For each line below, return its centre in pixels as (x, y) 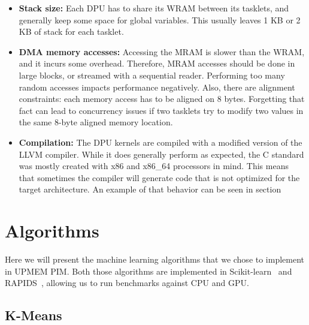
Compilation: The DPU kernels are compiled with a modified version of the (160, 142)
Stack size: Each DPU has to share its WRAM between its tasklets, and (154, 8)
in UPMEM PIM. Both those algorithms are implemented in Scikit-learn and (149, 271)
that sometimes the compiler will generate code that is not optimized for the (159, 177)
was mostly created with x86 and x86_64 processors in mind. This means (154, 166)
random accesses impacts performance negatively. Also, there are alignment (157, 87)
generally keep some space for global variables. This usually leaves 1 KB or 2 (160, 19)
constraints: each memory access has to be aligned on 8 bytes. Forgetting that (162, 99)
